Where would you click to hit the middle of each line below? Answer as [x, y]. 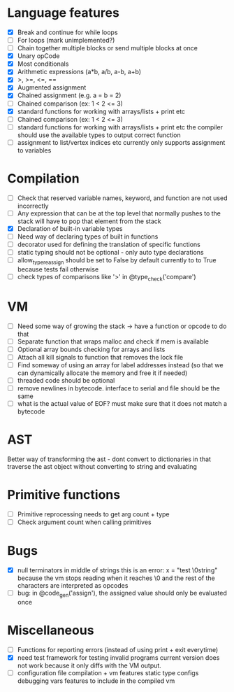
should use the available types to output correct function [99, 135]
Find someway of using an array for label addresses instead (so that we [120, 365]
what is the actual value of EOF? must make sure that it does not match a [122, 404]
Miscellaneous [51, 630]
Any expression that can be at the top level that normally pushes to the [119, 213]
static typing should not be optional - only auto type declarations [110, 253]
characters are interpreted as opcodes [73, 586]
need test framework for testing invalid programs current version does [118, 657]
